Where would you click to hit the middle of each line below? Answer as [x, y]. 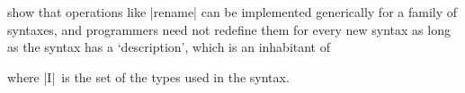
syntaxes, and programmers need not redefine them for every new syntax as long [229, 29]
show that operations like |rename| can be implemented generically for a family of [232, 12]
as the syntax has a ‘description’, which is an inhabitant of [169, 47]
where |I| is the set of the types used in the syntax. [148, 76]
